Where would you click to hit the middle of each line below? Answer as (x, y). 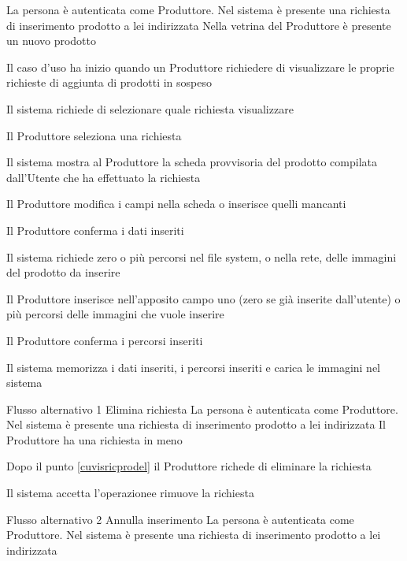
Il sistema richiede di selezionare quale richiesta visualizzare (150, 108)
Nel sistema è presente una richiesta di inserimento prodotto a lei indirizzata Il (196, 424)
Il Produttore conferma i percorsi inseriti (105, 340)
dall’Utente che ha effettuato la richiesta (104, 177)
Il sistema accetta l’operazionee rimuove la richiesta (130, 493)
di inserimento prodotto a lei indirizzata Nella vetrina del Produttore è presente (199, 25)
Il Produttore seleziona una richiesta (94, 135)
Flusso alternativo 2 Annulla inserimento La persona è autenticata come (180, 519)
